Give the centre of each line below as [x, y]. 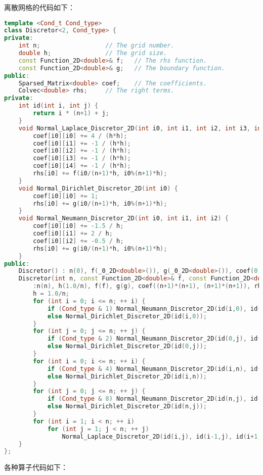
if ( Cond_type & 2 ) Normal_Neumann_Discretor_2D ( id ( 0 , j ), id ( [154, 339]
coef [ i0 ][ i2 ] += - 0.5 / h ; [78, 241]
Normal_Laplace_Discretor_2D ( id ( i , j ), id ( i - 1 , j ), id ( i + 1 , [162, 436]
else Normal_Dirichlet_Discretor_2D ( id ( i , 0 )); [127, 316]
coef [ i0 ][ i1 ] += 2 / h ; [73, 234]
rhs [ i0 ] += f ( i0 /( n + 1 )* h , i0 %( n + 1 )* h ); [100, 174]
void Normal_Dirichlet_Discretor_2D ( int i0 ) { [98, 188]
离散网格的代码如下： [39, 7]
